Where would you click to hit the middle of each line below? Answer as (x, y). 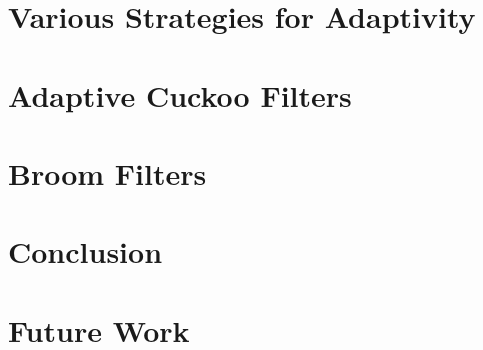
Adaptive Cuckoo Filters (180, 94)
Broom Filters (107, 172)
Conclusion (85, 251)
